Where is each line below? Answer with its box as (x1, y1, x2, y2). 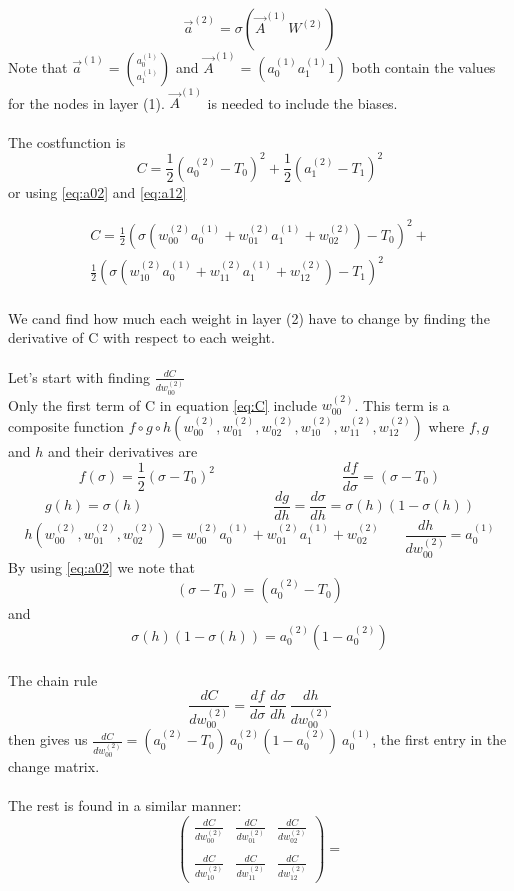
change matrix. (8, 756, 100, 777)
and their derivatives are (47, 440, 198, 461)
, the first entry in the (372, 729, 507, 750)
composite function (8, 415, 124, 436)
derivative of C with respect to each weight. (8, 327, 275, 348)
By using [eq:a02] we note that (8, 556, 195, 577)
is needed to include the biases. (207, 92, 398, 113)
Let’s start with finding (8, 366, 150, 387)
